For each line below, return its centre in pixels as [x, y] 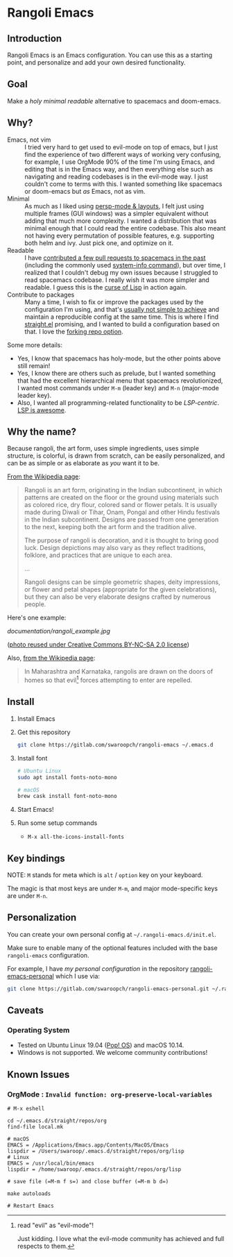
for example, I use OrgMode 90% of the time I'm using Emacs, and [120, 162]
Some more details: [35, 344]
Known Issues [38, 1074]
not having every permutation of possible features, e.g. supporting [120, 235]
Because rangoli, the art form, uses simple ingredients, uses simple [103, 449]
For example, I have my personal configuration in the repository [98, 968]
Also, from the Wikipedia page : [51, 658]
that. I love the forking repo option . [74, 331]
